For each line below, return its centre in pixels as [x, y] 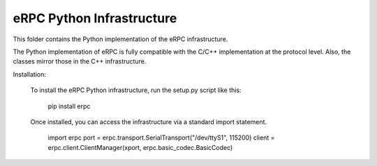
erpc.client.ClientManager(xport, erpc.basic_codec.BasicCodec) [140, 147]
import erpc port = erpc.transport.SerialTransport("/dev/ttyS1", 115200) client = [161, 138]
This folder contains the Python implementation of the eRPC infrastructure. [120, 39]
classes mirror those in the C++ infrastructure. [80, 61]
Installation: [30, 74]
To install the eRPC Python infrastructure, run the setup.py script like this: [136, 90]
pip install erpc [69, 106]
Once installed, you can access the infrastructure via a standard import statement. [149, 121]
